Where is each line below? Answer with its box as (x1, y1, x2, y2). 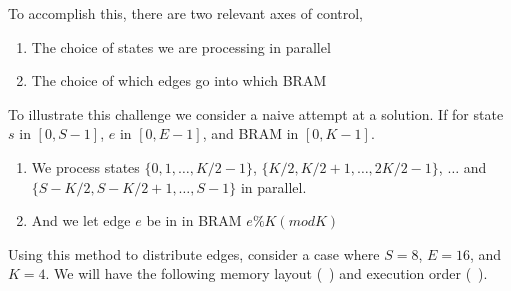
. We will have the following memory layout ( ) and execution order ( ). (45, 263, 488, 284)
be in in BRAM (146, 210, 242, 231)
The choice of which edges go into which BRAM (31, 70, 327, 91)
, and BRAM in (202, 123, 299, 144)
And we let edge (31, 210, 131, 231)
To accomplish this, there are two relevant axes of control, (8, 3, 364, 23)
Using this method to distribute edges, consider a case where (8, 243, 380, 264)
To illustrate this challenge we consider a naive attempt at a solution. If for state (8, 103, 504, 124)
